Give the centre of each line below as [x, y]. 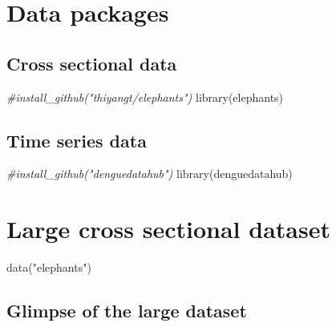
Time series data [77, 140]
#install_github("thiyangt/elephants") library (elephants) [145, 97]
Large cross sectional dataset [168, 229]
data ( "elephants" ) [49, 267]
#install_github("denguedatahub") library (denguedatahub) [150, 174]
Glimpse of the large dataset [127, 311]
